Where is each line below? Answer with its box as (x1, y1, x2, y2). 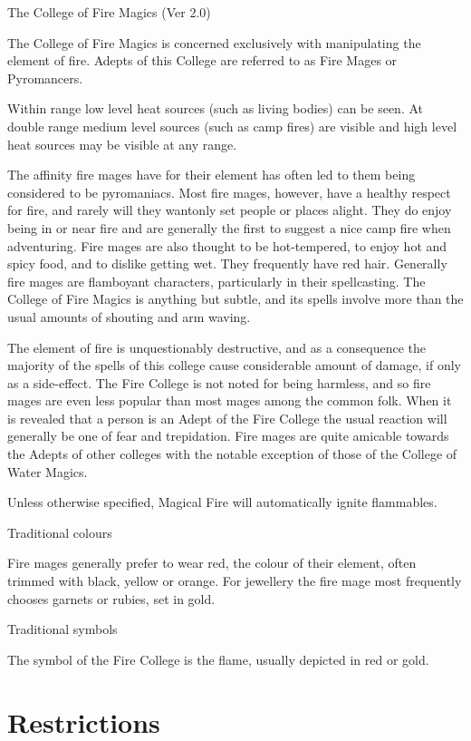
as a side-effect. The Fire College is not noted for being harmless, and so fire (7, 373, 431, 392)
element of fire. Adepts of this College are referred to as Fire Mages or (7, 51, 398, 70)
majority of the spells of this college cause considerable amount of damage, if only (7, 356, 461, 375)
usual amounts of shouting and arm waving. (7, 307, 251, 326)
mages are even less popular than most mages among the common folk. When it (7, 391, 452, 410)
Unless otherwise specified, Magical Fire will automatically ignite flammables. (7, 492, 437, 512)
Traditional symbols (7, 619, 118, 639)
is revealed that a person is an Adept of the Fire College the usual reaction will (7, 408, 447, 427)
